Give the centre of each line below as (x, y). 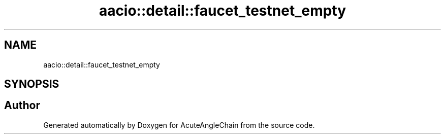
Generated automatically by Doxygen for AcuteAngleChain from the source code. (179, 125)
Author (22, 106)
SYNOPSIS (32, 84)
